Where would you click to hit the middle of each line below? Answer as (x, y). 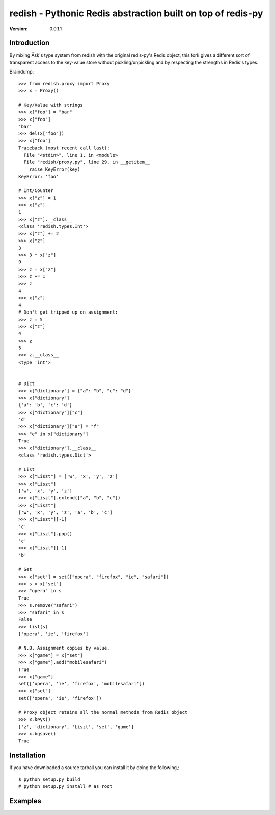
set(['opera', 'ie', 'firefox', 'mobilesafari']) (82, 684)
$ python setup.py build (49, 779)
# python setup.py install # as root (66, 787)
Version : (19, 29)
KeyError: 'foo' (39, 176)
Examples (25, 801)
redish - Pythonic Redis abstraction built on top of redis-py (136, 13)
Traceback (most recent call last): (64, 148)
